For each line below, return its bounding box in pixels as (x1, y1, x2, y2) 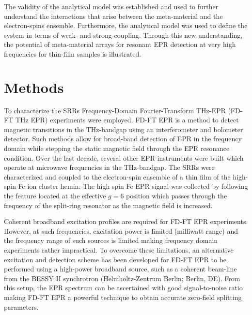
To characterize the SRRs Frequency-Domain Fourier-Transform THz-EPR (4, 105, 226, 115)
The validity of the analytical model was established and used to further (4, 1, 219, 11)
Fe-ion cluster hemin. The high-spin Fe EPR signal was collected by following (18, 181, 248, 191)
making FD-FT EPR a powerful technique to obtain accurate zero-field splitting (4, 292, 242, 302)
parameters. (4, 301, 39, 312)
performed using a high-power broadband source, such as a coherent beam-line (4, 264, 237, 274)
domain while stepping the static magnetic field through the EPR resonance (4, 143, 230, 153)
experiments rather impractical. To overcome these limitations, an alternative (4, 245, 234, 255)
